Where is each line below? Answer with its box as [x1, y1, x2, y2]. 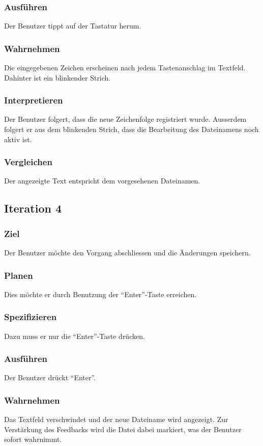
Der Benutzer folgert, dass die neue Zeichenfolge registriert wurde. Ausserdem [4, 114, 247, 124]
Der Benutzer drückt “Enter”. [4, 372, 96, 383]
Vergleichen [4, 155, 52, 168]
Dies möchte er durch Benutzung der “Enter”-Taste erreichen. [4, 288, 197, 299]
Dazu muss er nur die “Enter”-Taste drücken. [4, 330, 145, 341]
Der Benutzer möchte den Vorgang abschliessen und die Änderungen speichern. [4, 247, 251, 258]
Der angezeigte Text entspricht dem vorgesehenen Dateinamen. [4, 175, 200, 186]
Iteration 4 [4, 200, 62, 216]
